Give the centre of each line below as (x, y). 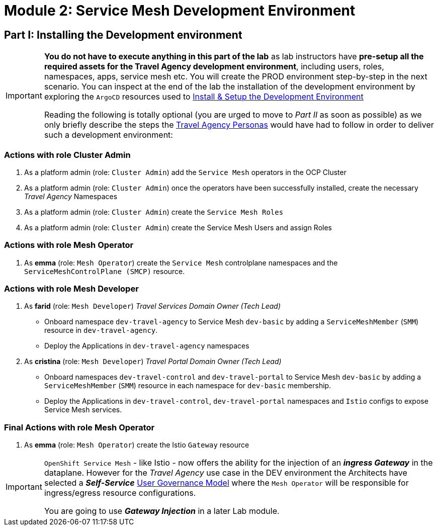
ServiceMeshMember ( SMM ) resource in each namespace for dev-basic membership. (188, 386)
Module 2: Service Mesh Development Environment (180, 11)
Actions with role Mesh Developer (71, 289)
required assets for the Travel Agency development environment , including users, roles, (214, 67)
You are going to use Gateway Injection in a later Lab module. (162, 511)
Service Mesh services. (83, 410)
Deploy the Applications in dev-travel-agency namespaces (147, 346)
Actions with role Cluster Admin (67, 155)
